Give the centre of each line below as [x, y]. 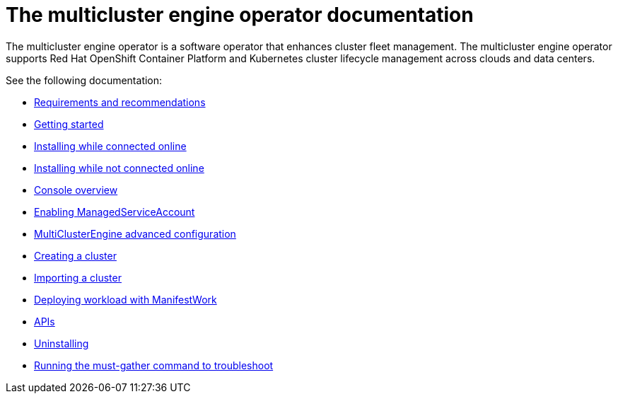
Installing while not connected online [119, 168]
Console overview [76, 190]
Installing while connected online [110, 146]
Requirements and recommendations [120, 102]
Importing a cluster [78, 277]
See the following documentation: [84, 80]
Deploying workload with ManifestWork [126, 299]
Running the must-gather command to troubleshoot [154, 365]
